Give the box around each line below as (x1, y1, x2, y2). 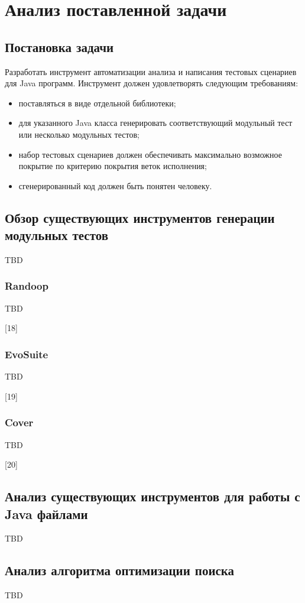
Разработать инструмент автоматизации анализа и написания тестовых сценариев (5, 65, 297, 77)
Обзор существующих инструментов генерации (5, 208, 275, 226)
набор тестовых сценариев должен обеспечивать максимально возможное (18, 148, 282, 160)
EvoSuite (5, 346, 48, 361)
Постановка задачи (5, 37, 114, 56)
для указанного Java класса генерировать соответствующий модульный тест (18, 116, 293, 129)
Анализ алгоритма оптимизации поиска (5, 561, 235, 579)
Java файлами (5, 504, 88, 523)
